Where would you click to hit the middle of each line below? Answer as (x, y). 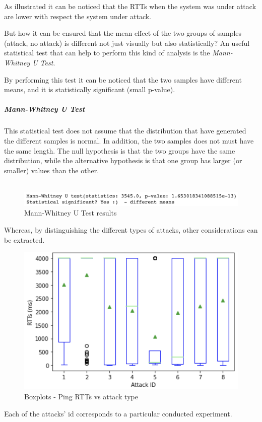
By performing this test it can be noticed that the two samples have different (123, 79)
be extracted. (24, 239)
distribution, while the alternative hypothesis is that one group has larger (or (123, 160)
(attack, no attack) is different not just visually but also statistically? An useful (127, 43)
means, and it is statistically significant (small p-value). (90, 89)
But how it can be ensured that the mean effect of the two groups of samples (123, 33)
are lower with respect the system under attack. (78, 16)
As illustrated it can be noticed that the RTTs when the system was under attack (130, 6)
